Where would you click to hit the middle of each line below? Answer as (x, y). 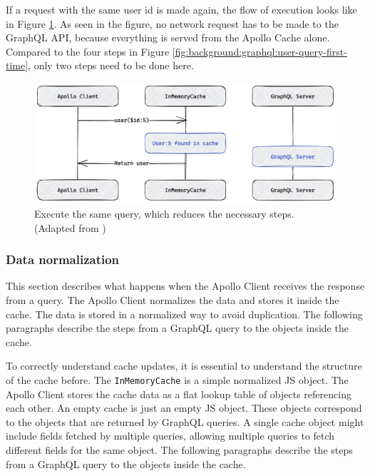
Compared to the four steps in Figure (88, 51)
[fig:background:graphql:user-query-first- (259, 51)
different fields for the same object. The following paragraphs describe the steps (179, 449)
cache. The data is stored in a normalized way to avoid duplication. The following (184, 314)
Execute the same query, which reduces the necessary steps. (164, 213)
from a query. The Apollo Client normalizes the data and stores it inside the (173, 299)
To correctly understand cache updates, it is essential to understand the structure (184, 366)
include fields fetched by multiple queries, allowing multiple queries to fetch (170, 436)
